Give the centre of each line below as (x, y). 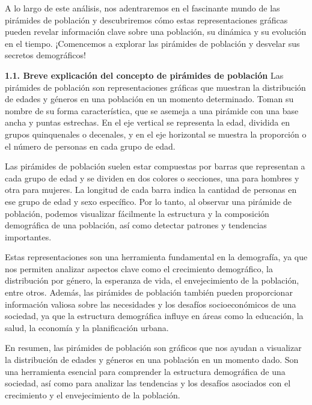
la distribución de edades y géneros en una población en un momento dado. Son (152, 360)
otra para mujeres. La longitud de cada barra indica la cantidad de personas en (151, 190)
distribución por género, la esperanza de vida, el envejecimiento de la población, (152, 280)
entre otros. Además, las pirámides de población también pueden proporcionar (149, 292)
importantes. (28, 236)
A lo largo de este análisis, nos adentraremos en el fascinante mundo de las (142, 8)
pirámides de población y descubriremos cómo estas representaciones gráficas (146, 20)
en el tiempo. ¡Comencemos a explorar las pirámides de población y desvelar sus (152, 43)
